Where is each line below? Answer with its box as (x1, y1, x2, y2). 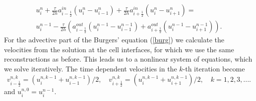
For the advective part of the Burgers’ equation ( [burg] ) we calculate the (4, 34, 225, 45)
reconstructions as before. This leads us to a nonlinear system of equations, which (4, 54, 253, 64)
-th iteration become (183, 63, 245, 73)
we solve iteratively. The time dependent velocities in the (4, 63, 177, 73)
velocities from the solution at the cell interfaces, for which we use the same (4, 44, 234, 54)
